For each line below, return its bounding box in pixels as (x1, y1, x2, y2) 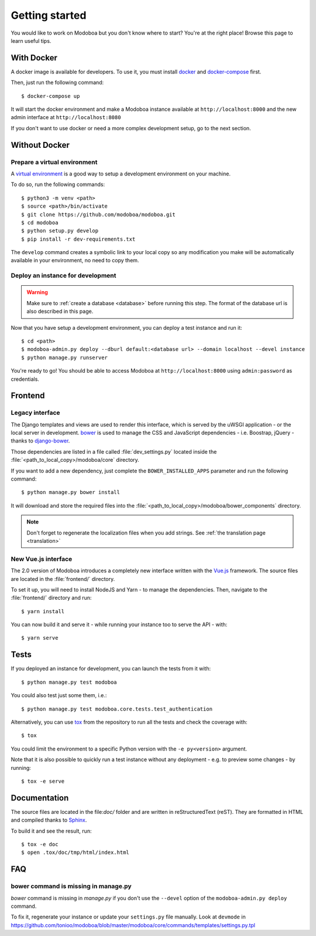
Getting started (11, 9, 87, 22)
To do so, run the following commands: (11, 181, 105, 188)
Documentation (11, 793, 69, 803)
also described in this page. (26, 308, 94, 315)
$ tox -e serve (21, 778, 65, 785)
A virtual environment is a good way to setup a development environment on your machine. (11, 170, 231, 177)
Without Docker (11, 140, 70, 150)
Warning (26, 289, 48, 296)
